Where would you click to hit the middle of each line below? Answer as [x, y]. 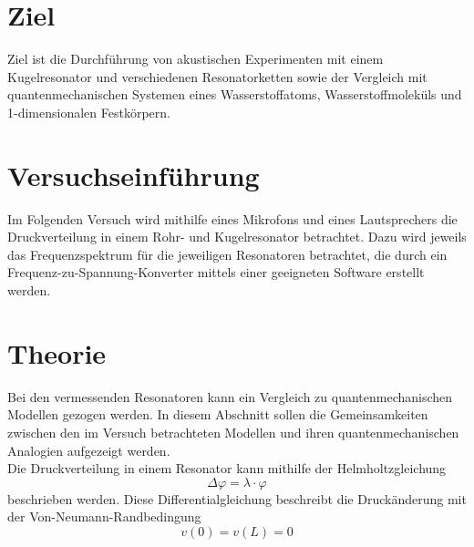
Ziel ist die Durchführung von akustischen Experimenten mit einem [196, 59]
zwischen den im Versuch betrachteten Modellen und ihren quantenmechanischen [233, 432]
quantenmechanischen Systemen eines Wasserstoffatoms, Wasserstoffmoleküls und [235, 94]
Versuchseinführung [134, 175]
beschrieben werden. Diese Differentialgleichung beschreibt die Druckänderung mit [237, 498]
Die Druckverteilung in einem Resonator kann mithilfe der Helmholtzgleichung [227, 468]
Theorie [57, 352]
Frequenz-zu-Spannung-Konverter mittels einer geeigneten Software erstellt [216, 272]
